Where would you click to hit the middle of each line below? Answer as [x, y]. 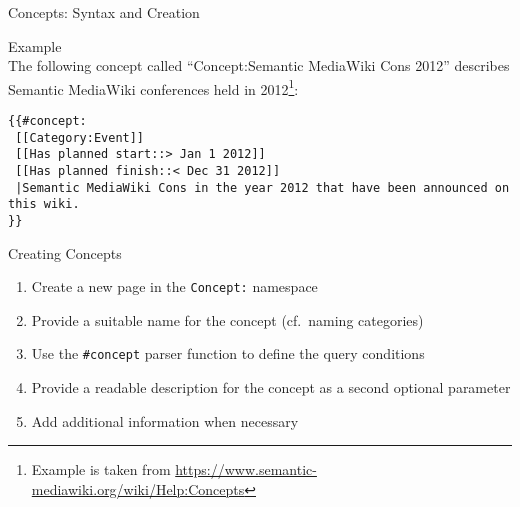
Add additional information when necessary [165, 420]
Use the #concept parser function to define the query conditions [228, 353]
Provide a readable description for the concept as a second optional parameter [271, 387]
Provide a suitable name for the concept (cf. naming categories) [227, 319]
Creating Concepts [65, 252]
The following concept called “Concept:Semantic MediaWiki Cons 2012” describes [259, 65]
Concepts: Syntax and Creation [104, 12]
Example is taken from [101, 469]
